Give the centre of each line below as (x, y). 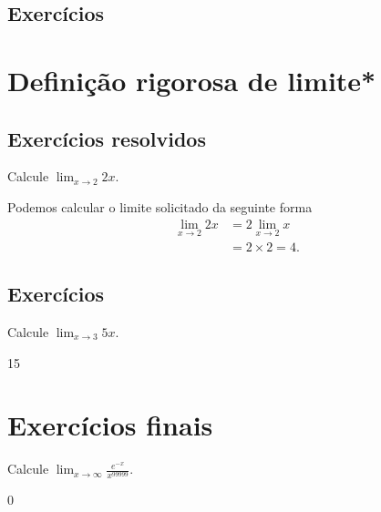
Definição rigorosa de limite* (192, 80)
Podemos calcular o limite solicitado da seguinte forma (160, 206)
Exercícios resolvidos (107, 138)
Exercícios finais (110, 425)
